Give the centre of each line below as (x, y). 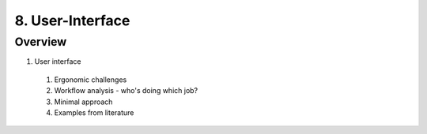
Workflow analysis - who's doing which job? (126, 91)
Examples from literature (94, 112)
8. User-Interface (72, 20)
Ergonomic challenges (91, 80)
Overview (41, 42)
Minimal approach (83, 102)
